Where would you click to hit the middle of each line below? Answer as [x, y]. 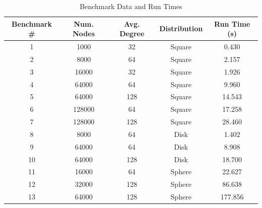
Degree [132, 33]
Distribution [181, 28]
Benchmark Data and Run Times [131, 6]
